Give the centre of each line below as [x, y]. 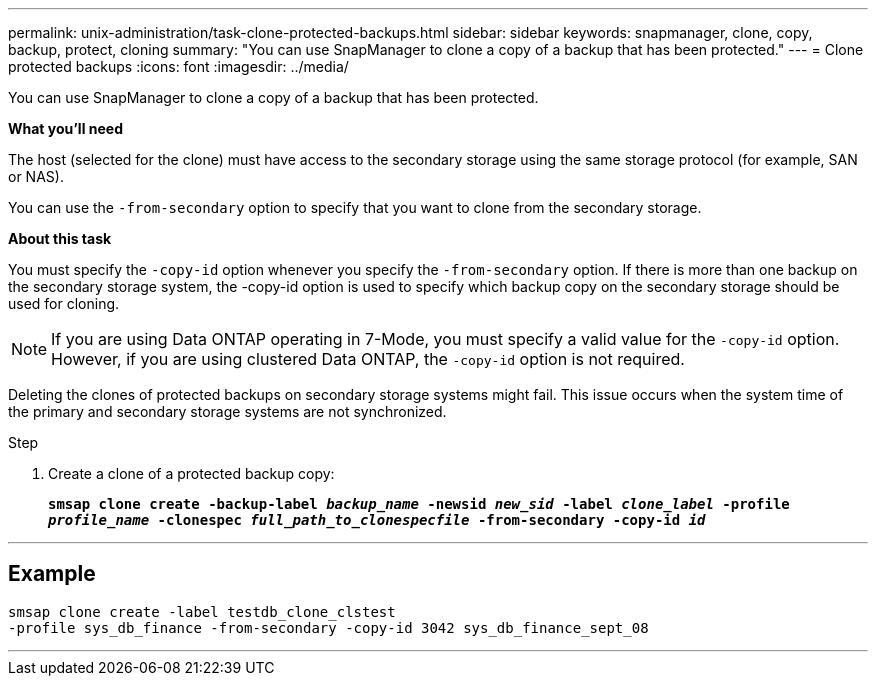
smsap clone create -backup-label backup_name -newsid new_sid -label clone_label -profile [419, 504]
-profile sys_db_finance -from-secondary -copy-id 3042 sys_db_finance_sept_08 [328, 627]
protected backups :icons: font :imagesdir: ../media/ [178, 66]
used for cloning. [64, 303]
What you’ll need [65, 128]
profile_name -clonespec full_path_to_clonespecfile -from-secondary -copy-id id [377, 520]
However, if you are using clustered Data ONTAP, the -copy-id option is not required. [368, 359]
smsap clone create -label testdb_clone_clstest [202, 611]
